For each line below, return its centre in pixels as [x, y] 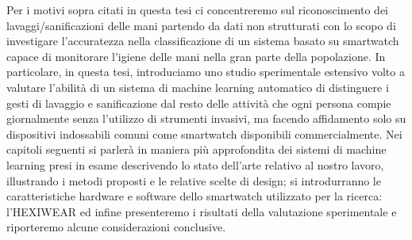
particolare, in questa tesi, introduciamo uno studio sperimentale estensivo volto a [206, 72]
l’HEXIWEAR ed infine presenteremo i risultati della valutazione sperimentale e [202, 211]
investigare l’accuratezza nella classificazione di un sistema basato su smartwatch [203, 41]
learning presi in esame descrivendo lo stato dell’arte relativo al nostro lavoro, [195, 164]
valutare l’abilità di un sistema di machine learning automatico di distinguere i [198, 87]
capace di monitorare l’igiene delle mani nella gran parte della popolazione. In [196, 56]
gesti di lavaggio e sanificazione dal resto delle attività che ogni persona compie [199, 103]
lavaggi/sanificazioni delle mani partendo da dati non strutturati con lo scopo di [201, 25]
